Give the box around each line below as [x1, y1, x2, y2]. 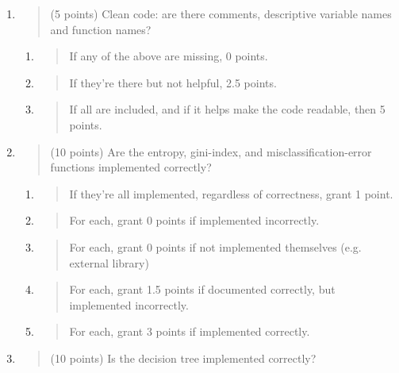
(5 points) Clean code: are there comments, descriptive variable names [50, 6, 392, 21]
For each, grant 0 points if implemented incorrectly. [69, 212, 320, 229]
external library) [69, 254, 149, 271]
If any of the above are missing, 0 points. [69, 48, 268, 64]
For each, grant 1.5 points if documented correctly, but [69, 281, 336, 298]
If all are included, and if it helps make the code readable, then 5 [69, 101, 386, 117]
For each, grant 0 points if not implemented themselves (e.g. [69, 238, 362, 255]
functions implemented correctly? [50, 159, 212, 175]
